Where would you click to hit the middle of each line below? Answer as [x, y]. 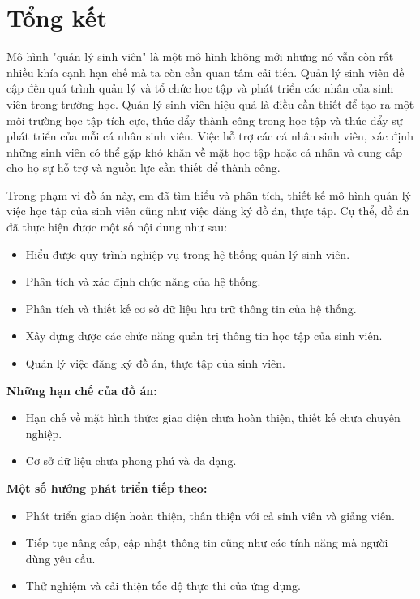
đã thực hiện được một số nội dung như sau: [117, 227]
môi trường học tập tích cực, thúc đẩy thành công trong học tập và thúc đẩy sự [205, 120]
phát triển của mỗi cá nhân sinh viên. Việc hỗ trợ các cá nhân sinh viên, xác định [210, 136]
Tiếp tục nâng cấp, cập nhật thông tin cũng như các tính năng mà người [207, 543]
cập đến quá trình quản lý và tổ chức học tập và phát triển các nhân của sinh [200, 88]
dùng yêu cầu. [60, 558]
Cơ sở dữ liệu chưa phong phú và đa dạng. [131, 461]
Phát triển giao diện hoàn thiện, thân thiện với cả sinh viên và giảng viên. [210, 515]
